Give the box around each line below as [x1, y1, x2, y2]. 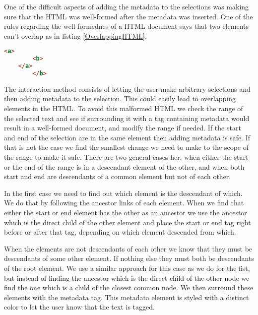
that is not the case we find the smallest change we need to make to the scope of [4, 142, 249, 152]
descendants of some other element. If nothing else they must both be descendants [4, 253, 254, 263]
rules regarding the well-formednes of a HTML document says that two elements [4, 21, 249, 31]
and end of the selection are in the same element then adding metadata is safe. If [4, 132, 251, 142]
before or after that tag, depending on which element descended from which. [4, 227, 236, 237]
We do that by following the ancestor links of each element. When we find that [4, 197, 244, 208]
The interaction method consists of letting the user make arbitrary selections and [4, 83, 251, 94]
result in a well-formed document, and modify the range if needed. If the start [4, 123, 241, 133]
